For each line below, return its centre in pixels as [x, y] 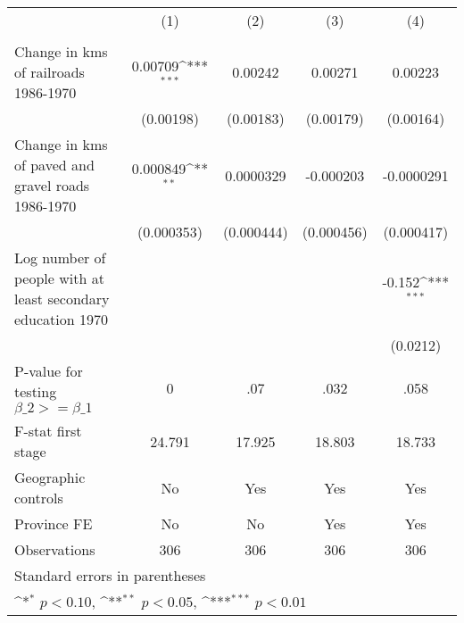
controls [39, 498]
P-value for [49, 371]
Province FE [54, 523]
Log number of [60, 258]
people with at [59, 278]
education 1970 [61, 319]
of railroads [50, 72]
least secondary [62, 299]
